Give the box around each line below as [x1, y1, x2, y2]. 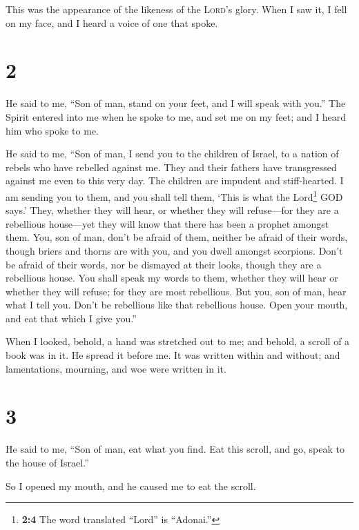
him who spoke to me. [6, 123, 99, 137]
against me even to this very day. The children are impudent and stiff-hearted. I [6, 173, 344, 188]
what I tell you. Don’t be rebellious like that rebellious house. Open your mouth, [6, 297, 348, 312]
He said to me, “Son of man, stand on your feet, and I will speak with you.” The [6, 96, 346, 110]
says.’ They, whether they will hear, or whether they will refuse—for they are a [6, 203, 339, 217]
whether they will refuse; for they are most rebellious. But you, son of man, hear [6, 284, 347, 298]
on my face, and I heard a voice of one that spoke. [6, 15, 218, 30]
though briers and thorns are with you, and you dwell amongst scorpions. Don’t [6, 243, 343, 257]
